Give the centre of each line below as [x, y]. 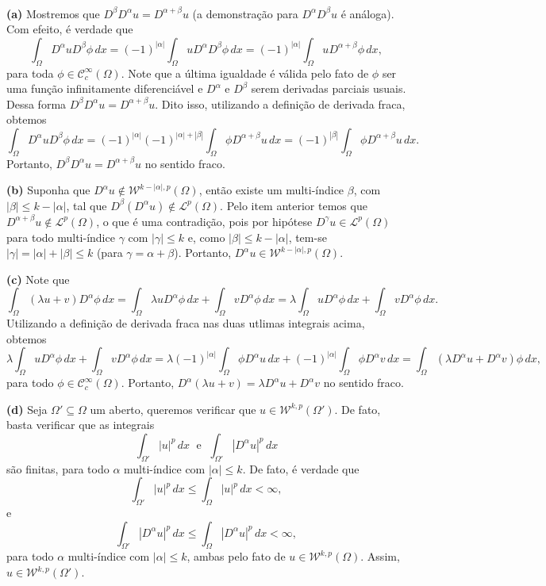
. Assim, [380, 556]
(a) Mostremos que [53, 13]
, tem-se [308, 237]
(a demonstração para [245, 13]
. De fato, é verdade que [301, 468]
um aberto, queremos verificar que [173, 409]
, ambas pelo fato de [236, 556]
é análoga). [367, 13]
